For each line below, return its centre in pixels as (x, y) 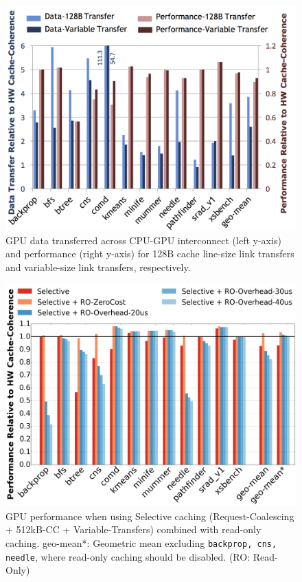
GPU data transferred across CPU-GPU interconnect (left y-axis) (143, 240)
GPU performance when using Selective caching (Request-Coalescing (150, 516)
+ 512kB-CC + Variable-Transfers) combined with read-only (133, 529)
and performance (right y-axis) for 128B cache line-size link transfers (150, 254)
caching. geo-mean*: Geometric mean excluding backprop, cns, (141, 542)
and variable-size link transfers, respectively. (98, 267)
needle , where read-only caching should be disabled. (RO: (128, 556)
